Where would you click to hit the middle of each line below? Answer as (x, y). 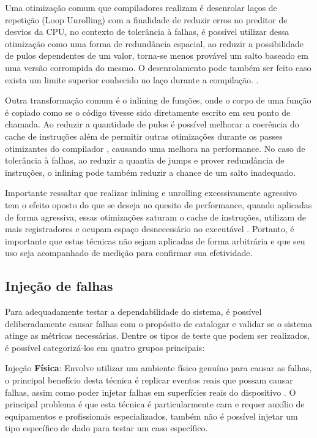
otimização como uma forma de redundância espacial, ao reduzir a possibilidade (155, 43)
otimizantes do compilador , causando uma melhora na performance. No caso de (155, 148)
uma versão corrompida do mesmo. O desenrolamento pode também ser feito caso (158, 67)
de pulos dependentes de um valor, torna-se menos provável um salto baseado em (157, 55)
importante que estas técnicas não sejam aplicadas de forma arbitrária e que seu (155, 240)
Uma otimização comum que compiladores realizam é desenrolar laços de (141, 7)
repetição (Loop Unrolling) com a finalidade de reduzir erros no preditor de (146, 19)
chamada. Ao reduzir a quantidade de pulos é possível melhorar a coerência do (152, 124)
